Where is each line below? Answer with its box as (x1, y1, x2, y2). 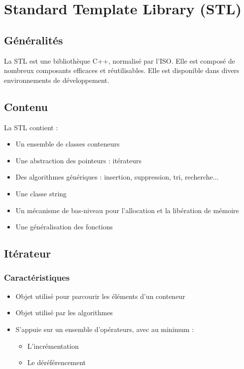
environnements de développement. (4, 74, 109, 85)
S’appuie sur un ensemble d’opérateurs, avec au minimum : (15, 324, 194, 334)
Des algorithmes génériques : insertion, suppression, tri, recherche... (15, 172, 219, 182)
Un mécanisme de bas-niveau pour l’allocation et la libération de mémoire (15, 205, 239, 215)
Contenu (4, 99, 48, 114)
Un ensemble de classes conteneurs (15, 139, 120, 149)
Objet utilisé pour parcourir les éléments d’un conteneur (15, 291, 185, 301)
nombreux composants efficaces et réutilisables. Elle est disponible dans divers (4, 65, 240, 75)
